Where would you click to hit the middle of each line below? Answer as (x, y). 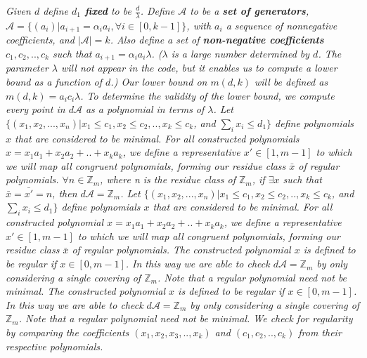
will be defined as (291, 81)
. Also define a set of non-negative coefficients (217, 40)
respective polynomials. (54, 346)
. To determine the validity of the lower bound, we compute (207, 95)
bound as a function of (54, 81)
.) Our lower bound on (159, 81)
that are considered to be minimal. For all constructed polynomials (157, 138)
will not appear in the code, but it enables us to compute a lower (199, 68)
